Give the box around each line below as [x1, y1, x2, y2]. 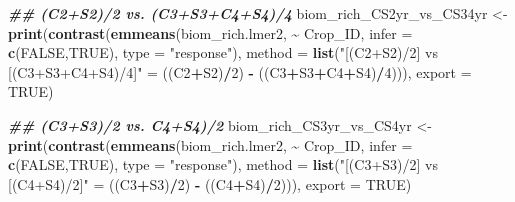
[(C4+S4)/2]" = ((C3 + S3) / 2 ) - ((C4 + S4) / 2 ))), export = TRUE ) [8, 173, 412, 194]
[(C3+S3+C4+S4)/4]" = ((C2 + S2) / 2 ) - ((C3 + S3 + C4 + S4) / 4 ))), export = [8, 61, 472, 82]
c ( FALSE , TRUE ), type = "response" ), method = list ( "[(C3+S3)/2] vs [8, 154, 438, 175]
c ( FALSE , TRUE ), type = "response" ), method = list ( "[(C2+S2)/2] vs [8, 42, 438, 63]
